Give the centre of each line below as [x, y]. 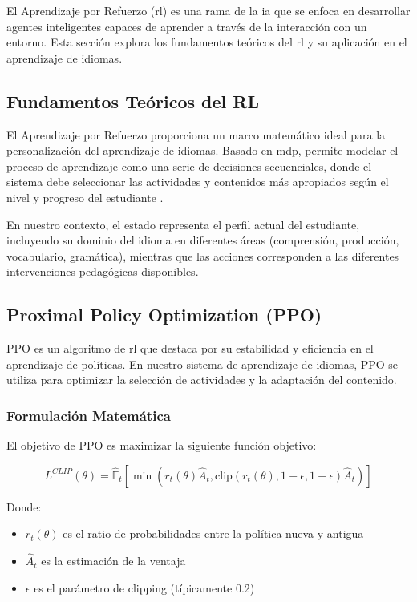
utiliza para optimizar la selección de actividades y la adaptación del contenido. [202, 380]
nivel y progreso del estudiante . [85, 197]
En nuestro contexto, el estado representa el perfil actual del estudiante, [183, 224]
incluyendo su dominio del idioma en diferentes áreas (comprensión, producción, [203, 240]
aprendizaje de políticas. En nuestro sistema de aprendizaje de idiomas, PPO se [202, 364]
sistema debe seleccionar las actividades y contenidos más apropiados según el [198, 182]
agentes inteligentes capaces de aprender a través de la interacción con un [187, 26]
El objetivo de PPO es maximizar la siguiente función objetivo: [162, 445]
